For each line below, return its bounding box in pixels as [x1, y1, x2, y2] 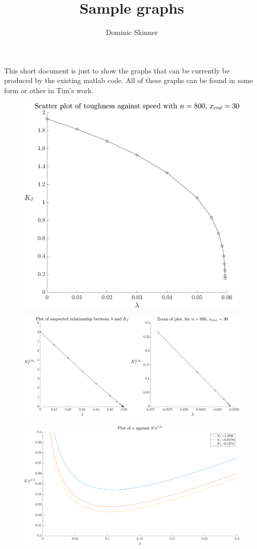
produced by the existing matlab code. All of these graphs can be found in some [4, 75, 253, 86]
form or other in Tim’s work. [4, 85, 94, 95]
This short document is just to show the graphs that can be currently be [4, 65, 230, 75]
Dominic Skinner [105, 27, 158, 37]
